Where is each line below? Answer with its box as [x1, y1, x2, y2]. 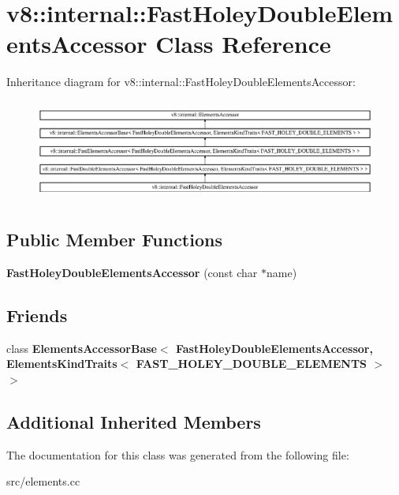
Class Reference [155, 28, 331, 60]
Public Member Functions [6, 227, 222, 252]
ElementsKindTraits [6, 355, 117, 372]
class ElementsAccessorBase [6, 339, 157, 356]
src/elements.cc [6, 473, 80, 489]
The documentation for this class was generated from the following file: [6, 446, 349, 463]
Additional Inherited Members [6, 409, 261, 433]
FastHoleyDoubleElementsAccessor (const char [6, 264, 258, 280]
